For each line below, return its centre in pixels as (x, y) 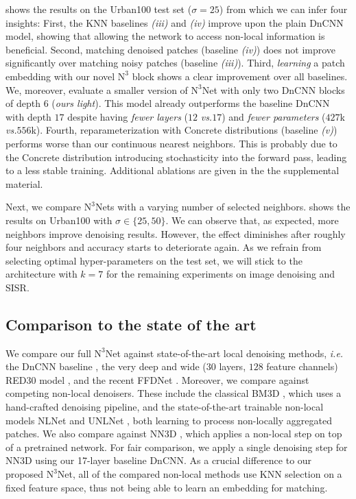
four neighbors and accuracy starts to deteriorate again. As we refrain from (164, 247)
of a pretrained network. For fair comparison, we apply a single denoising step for (177, 447)
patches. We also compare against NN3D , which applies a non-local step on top (174, 434)
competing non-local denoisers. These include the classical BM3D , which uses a (174, 393)
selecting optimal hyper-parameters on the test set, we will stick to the (154, 260)
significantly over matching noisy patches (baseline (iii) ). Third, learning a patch (175, 63)
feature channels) (302, 366)
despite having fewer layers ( (128, 116)
